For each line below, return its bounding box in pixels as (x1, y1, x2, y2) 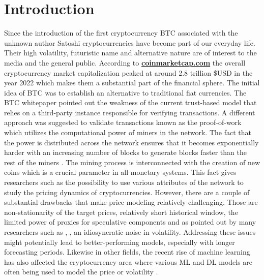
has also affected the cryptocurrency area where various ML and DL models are (4, 256, 253, 267)
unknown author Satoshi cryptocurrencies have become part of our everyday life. (4, 37, 255, 48)
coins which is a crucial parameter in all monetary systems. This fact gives (4, 167, 237, 177)
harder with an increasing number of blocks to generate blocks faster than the (4, 147, 247, 158)
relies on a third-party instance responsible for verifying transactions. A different (4, 107, 255, 117)
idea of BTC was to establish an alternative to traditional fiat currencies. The (4, 87, 247, 98)
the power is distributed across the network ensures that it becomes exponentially (4, 137, 259, 147)
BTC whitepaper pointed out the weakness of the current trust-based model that (4, 97, 257, 108)
